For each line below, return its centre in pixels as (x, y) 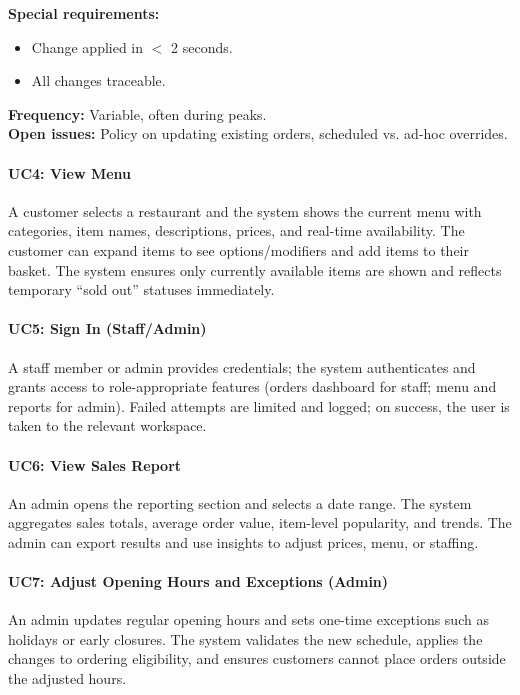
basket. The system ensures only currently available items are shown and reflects (255, 269)
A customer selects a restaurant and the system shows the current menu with (245, 210)
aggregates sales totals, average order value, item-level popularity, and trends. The (260, 522)
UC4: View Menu (70, 172)
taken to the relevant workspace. (107, 425)
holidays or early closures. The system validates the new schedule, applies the (245, 638)
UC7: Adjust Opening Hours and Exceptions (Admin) (198, 581)
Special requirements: (84, 13)
